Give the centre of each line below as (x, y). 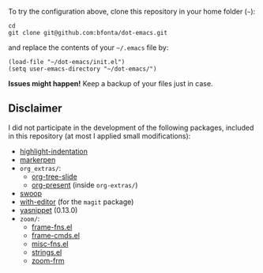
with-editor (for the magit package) (77, 202)
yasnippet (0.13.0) (49, 210)
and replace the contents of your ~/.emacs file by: (88, 47)
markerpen (38, 159)
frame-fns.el (52, 227)
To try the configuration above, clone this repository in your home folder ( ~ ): (132, 11)
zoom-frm (48, 260)
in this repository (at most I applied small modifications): (100, 136)
